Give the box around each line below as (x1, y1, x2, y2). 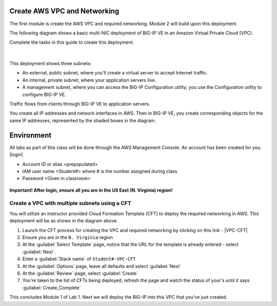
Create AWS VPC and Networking (9, 7, 120, 15)
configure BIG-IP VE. (22, 91, 66, 98)
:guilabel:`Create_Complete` (22, 284, 82, 291)
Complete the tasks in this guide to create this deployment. (9, 39, 134, 46)
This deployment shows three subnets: (9, 61, 92, 67)
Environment (9, 131, 52, 140)
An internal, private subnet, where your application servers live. (22, 77, 156, 83)
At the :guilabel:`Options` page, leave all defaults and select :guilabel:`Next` (22, 263, 182, 269)
